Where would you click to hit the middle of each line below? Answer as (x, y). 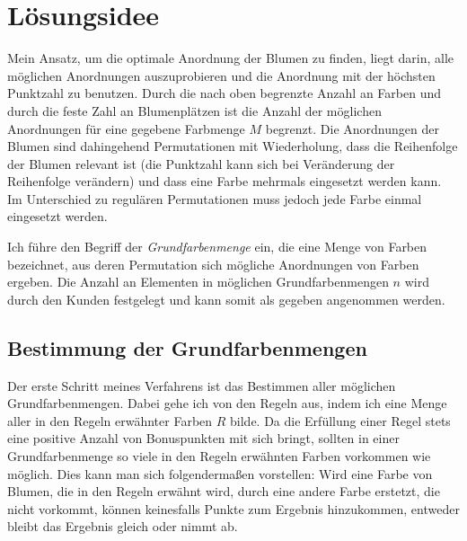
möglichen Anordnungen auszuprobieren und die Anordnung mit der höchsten (221, 75)
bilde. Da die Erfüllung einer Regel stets (340, 420)
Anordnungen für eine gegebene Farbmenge (126, 128)
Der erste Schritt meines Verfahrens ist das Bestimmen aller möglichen (202, 385)
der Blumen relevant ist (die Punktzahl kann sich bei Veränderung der (201, 163)
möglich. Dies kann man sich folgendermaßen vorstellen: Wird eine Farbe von (220, 473)
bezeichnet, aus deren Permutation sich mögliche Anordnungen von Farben (213, 264)
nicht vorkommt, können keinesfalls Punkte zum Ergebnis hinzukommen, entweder (233, 508)
